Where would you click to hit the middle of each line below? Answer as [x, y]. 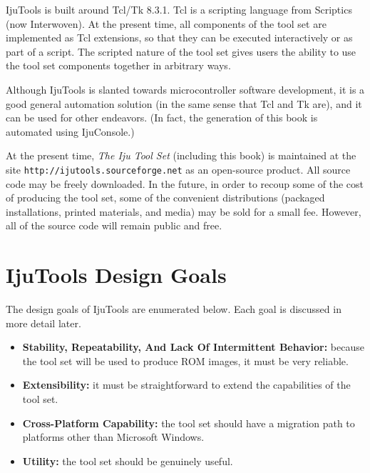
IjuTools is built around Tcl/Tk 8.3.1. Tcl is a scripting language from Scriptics [179, 9]
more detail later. [43, 323]
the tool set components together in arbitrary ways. [118, 65]
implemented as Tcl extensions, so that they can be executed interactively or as [179, 38]
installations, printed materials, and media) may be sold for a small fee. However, [184, 211]
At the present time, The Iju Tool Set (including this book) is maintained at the [181, 155]
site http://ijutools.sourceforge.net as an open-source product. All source [178, 169]
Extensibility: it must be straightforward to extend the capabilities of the [186, 385]
